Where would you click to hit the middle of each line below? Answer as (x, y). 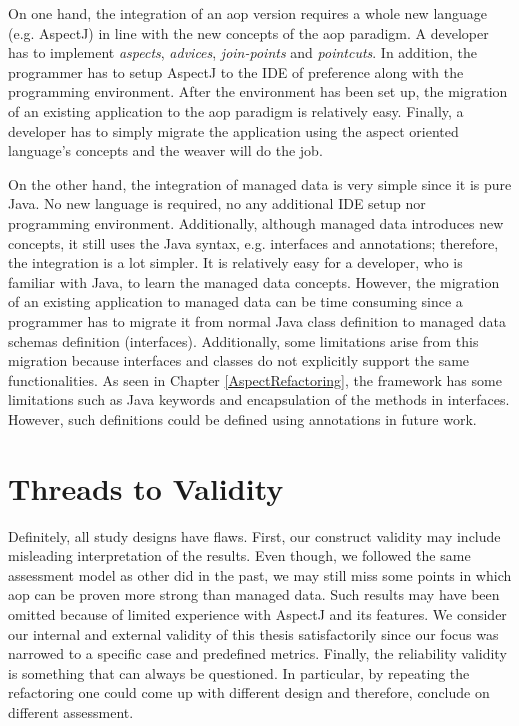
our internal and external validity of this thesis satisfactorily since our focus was (253, 633)
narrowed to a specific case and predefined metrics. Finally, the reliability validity (257, 653)
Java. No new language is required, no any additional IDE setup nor (217, 203)
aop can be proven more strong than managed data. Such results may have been (254, 594)
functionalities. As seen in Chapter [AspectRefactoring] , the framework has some (255, 379)
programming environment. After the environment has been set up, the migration (258, 91)
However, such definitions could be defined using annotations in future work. (242, 418)
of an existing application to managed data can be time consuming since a (235, 301)
